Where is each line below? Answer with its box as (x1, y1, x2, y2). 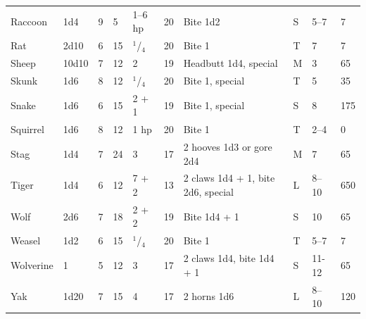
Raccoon (11, 13, 47, 28)
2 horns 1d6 (183, 289, 234, 304)
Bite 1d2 (183, 13, 220, 28)
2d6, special (183, 184, 234, 199)
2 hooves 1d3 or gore (183, 139, 272, 154)
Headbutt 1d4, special (183, 56, 278, 70)
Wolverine (11, 257, 53, 272)
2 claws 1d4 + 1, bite (183, 170, 275, 185)
